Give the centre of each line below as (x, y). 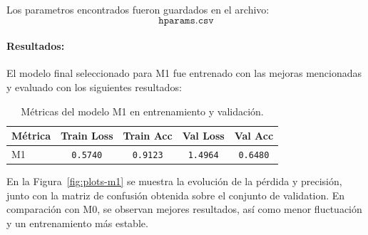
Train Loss (87, 136)
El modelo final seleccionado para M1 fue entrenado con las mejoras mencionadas (184, 73)
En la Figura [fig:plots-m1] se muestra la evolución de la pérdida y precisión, (174, 181)
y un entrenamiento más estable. (77, 223)
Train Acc (148, 136)
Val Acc (254, 136)
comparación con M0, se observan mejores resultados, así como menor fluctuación (184, 209)
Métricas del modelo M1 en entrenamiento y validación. (142, 111)
